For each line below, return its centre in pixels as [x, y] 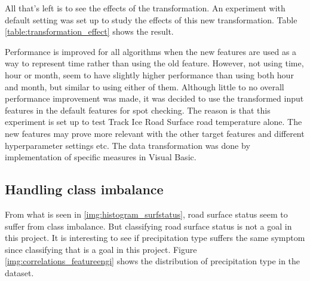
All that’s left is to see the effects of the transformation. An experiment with [145, 8]
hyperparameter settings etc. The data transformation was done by [128, 145]
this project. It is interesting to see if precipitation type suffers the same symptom [155, 238]
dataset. [19, 272]
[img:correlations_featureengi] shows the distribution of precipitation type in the [153, 261]
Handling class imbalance [84, 189]
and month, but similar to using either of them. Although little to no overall [145, 86]
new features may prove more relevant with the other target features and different [155, 133]
